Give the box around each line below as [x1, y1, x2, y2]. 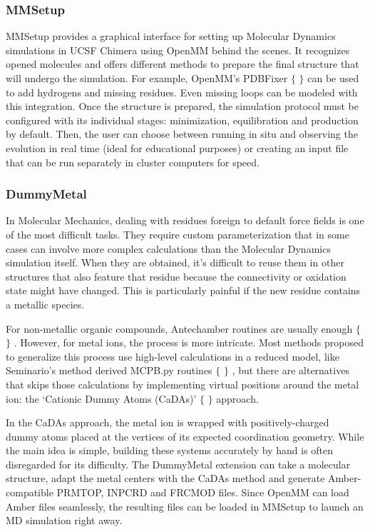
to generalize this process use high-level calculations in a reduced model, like [6, 348, 339, 363]
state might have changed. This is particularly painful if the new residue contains [6, 283, 361, 298]
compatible [6, 485, 53, 500]
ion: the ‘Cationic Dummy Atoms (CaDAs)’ [6, 391, 197, 406]
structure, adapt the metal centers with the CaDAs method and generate [6, 471, 325, 486]
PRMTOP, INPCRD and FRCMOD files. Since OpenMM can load [56, 485, 349, 500]
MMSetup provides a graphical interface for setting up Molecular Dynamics [6, 29, 336, 44]
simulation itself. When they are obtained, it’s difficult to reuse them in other [6, 255, 344, 270]
